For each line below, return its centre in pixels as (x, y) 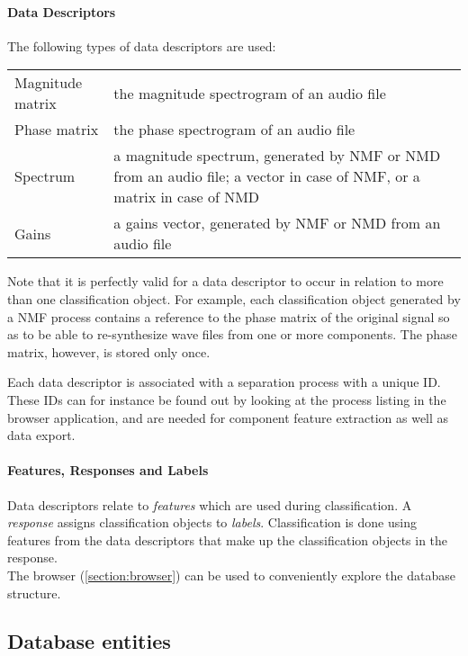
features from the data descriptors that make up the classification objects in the (228, 539)
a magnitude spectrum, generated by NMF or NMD (277, 156)
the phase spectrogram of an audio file (234, 130)
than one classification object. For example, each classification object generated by (234, 298)
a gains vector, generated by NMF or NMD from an (277, 223)
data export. (41, 435)
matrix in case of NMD (187, 197)
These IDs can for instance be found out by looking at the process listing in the (227, 399)
